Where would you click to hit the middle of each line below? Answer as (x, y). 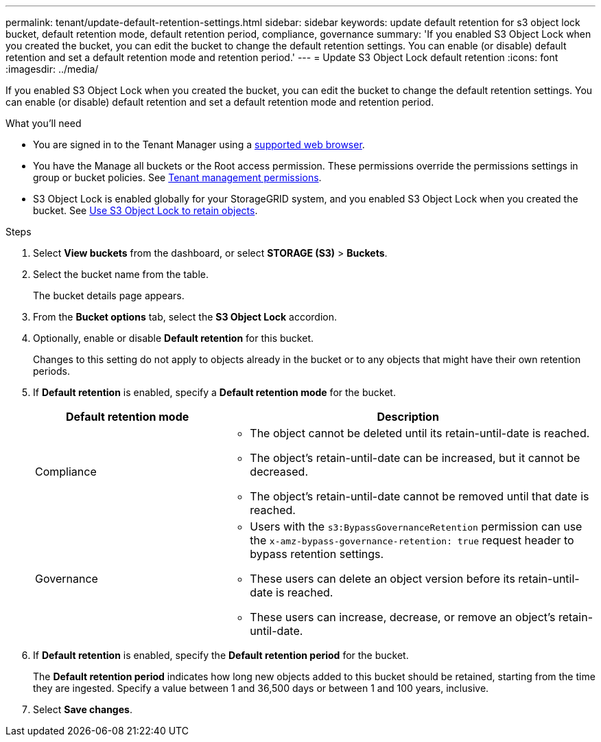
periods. (51, 371)
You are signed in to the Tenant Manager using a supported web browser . (199, 144)
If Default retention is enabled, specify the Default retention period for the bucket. (221, 655)
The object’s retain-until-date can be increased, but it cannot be (415, 458)
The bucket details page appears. (109, 295)
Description (408, 417)
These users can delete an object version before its (382, 579)
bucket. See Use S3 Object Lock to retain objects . (145, 210)
